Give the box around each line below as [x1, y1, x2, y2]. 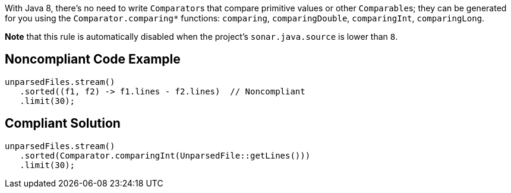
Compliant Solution [5, 116, 121, 131]
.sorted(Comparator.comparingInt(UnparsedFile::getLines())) [20, 150, 311, 160]
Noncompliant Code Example [5, 52, 181, 67]
